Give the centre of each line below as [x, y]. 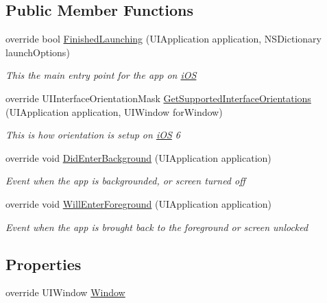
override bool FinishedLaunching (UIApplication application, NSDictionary [163, 39]
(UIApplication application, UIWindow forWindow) [114, 111]
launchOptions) [38, 52]
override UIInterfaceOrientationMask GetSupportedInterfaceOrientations [158, 98]
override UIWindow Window [65, 292]
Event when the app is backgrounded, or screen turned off [125, 181]
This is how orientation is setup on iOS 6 [93, 135]
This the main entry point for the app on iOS [101, 75]
